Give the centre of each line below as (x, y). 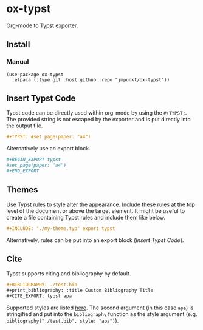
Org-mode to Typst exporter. (42, 25)
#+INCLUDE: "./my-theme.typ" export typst (61, 228)
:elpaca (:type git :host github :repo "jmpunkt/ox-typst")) (91, 80)
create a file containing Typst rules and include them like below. (86, 217)
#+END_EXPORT (23, 171)
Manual (18, 62)
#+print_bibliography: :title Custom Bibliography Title (80, 291)
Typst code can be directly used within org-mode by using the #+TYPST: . (97, 113)
